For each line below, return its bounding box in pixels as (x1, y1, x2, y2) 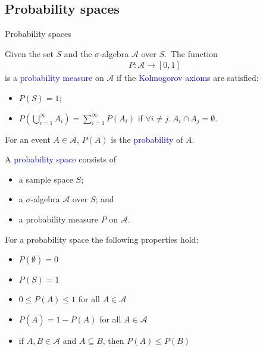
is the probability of (111, 133, 183, 145)
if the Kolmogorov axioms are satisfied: (117, 71, 259, 84)
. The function (164, 47, 218, 59)
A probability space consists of (5, 153, 117, 165)
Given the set (5, 47, 54, 59)
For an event (5, 133, 51, 145)
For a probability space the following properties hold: (5, 233, 199, 245)
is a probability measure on (5, 71, 104, 84)
